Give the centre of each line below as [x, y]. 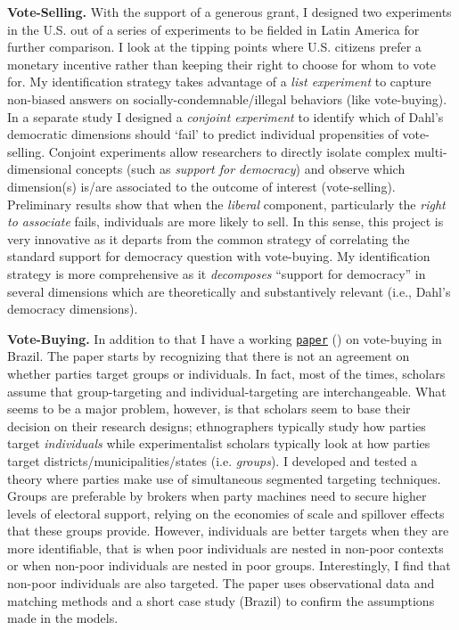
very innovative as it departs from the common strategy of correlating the [209, 238]
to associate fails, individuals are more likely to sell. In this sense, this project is [225, 221]
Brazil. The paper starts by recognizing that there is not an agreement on [209, 356]
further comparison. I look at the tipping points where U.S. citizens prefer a [214, 47]
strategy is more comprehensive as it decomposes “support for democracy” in [217, 273]
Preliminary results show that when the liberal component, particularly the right [226, 204]
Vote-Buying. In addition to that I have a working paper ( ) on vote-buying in [225, 338]
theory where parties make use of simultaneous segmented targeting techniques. [224, 478]
